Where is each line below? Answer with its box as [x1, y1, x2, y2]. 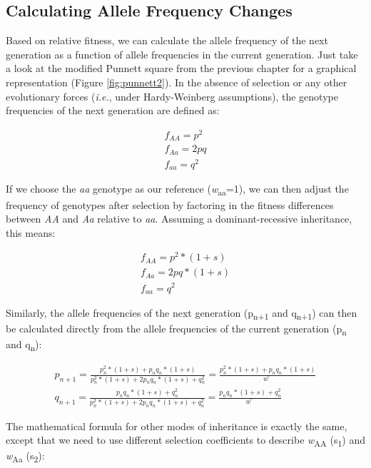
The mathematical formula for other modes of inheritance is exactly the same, [6, 418, 347, 433]
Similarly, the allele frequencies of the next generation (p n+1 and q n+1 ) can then [6, 305, 357, 322]
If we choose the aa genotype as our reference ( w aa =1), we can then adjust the [6, 181, 349, 198]
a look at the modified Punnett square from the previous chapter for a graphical [6, 61, 357, 76]
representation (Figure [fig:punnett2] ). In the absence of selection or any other [6, 74, 347, 89]
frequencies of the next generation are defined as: [6, 103, 220, 118]
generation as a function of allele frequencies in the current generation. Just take [6, 46, 358, 61]
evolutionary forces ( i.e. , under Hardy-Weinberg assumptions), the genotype [6, 88, 338, 103]
